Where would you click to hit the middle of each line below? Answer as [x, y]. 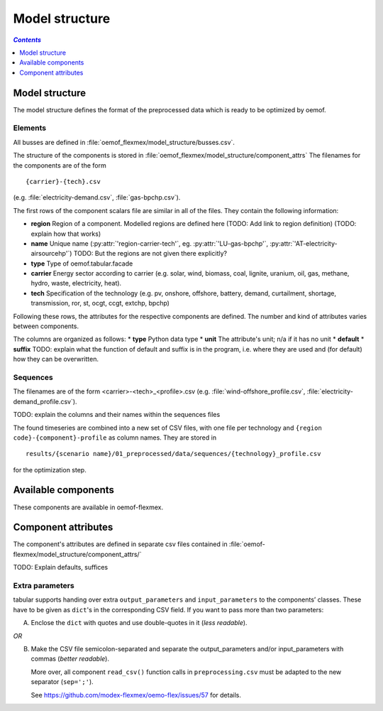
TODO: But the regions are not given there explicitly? [150, 254]
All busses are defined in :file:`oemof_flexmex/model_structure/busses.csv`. [124, 142]
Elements [30, 128]
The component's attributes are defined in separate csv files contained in [120, 544]
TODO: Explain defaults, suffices [61, 568]
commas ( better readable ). [70, 659]
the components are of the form [60, 165]
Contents [27, 40]
